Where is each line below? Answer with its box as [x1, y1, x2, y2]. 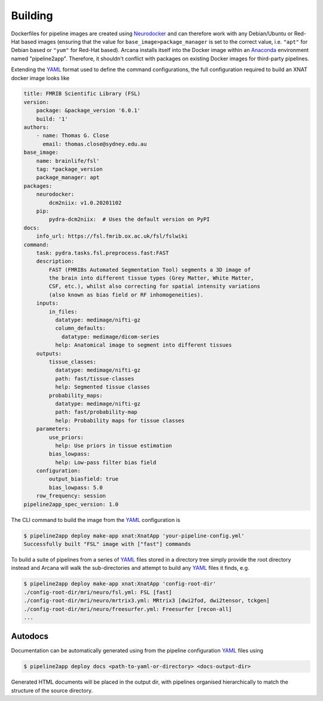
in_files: [48, 308, 78, 315]
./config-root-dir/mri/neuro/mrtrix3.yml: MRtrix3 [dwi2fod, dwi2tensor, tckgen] [23, 597, 270, 604]
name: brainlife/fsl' [36, 157, 100, 164]
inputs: [36, 300, 59, 307]
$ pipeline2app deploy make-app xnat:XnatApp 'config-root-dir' [23, 581, 217, 587]
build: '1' [36, 116, 68, 122]
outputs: [36, 350, 62, 357]
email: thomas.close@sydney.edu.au [42, 141, 147, 147]
